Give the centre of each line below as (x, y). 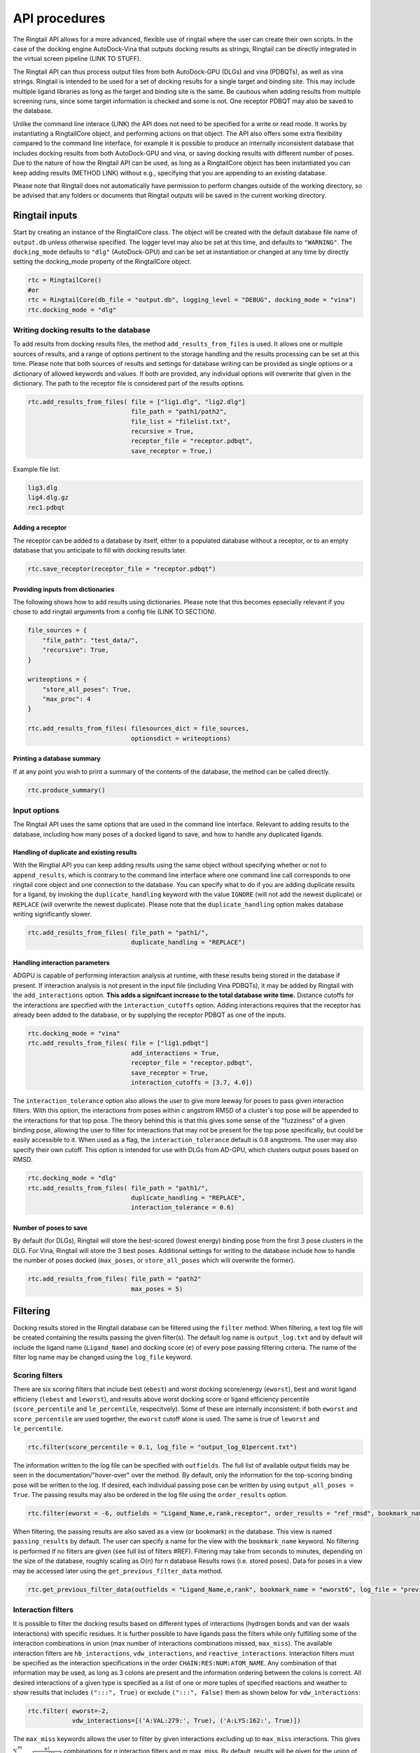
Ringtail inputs (45, 216)
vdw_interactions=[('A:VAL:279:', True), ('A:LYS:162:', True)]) (186, 1721)
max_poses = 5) (157, 1289)
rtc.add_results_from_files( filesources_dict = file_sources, (139, 729)
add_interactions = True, (175, 1053)
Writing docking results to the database (82, 330)
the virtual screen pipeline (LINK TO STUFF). (77, 59)
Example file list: (37, 469)
